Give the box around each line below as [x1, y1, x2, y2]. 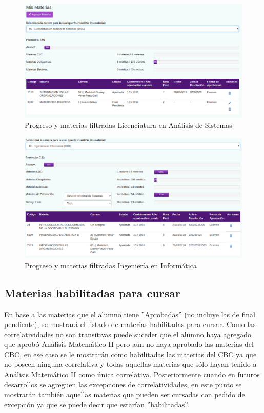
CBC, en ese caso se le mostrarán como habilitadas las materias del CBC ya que [4, 349, 257, 359]
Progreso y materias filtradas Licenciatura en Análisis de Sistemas [25, 119, 232, 130]
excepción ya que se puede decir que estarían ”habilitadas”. [4, 399, 189, 409]
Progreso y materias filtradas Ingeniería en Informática [25, 259, 197, 270]
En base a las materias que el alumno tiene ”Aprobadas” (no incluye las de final [4, 309, 255, 319]
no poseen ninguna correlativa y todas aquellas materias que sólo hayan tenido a [4, 359, 257, 369]
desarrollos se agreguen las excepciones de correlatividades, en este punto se [4, 379, 242, 389]
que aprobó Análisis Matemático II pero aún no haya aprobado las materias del [4, 339, 254, 350]
